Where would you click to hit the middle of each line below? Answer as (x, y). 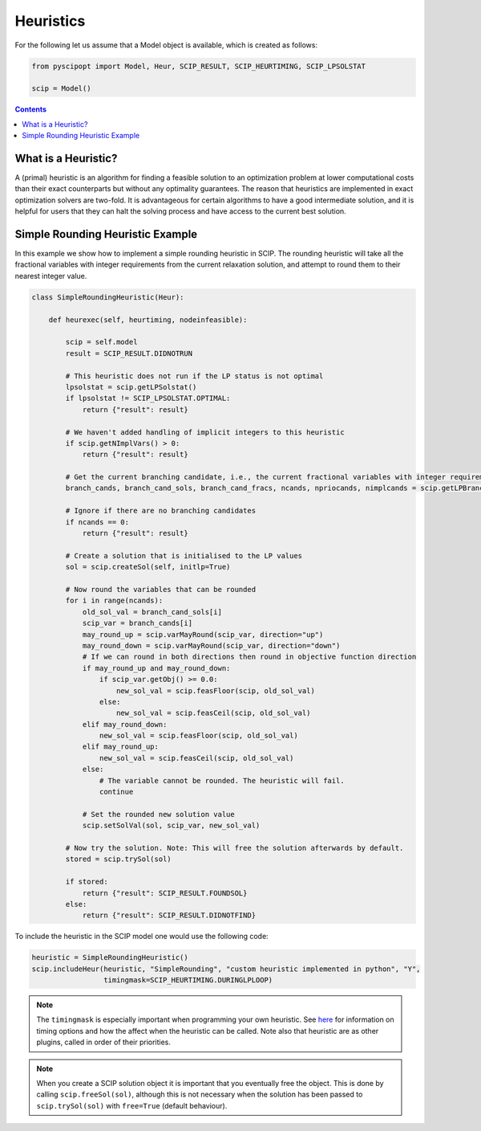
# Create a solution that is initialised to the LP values (184, 555)
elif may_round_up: (121, 747)
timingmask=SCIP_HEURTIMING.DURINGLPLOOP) (188, 980)
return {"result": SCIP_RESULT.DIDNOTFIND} (169, 915)
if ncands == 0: (97, 522)
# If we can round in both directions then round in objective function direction (249, 657)
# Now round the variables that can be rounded (161, 589)
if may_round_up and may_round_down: (156, 668)
